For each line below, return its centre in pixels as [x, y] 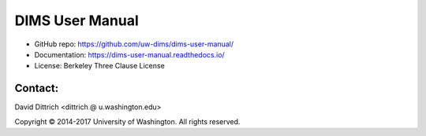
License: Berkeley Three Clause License [99, 66]
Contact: [37, 88]
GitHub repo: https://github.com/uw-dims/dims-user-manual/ [134, 44]
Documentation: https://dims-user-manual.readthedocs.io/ [129, 54]
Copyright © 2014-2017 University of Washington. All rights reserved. [127, 121]
